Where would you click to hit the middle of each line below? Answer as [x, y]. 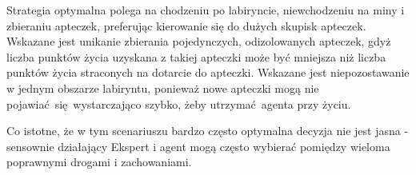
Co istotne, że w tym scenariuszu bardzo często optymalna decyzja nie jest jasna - [208, 131]
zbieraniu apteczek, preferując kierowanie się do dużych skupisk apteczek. [186, 25]
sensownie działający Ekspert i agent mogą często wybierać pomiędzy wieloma [198, 146]
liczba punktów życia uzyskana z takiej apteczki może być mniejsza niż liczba [196, 56]
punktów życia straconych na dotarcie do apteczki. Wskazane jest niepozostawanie [208, 72]
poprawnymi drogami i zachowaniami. [99, 162]
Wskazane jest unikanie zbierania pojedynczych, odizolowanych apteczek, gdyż [199, 41]
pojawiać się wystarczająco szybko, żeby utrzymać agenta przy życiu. [179, 103]
